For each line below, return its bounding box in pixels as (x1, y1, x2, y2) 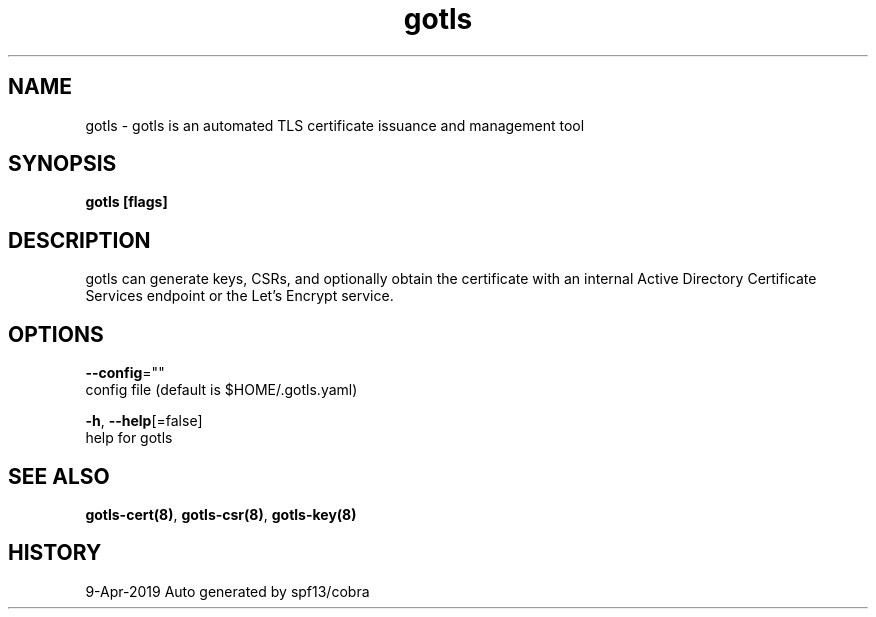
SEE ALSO (8, 463, 110, 489)
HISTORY (8, 540, 102, 566)
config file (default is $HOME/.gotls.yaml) (85, 381, 358, 399)
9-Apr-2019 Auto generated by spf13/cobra (85, 582, 370, 600)
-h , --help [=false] (85, 412, 203, 430)
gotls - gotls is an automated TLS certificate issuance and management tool (85, 116, 585, 134)
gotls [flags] (85, 193, 168, 211)
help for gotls (85, 429, 173, 447)
